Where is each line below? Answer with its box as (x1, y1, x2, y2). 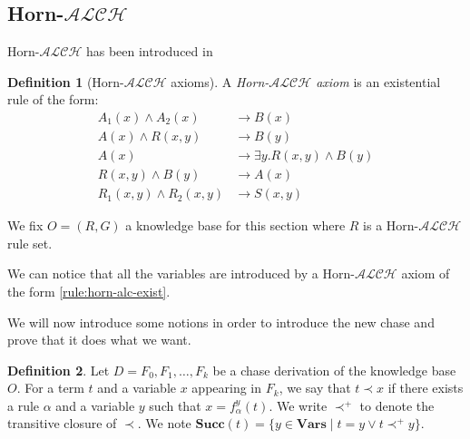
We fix (7, 216, 44, 235)
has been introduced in (85, 42, 213, 61)
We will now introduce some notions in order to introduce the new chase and (7, 312, 435, 331)
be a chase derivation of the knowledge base (212, 360, 456, 379)
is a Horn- (363, 216, 419, 235)
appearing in (191, 378, 262, 397)
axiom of (401, 264, 450, 283)
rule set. (7, 233, 53, 252)
